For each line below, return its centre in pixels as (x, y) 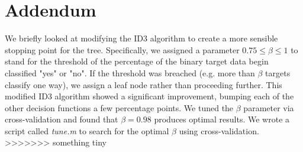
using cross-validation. (219, 130)
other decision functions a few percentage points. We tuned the (119, 107)
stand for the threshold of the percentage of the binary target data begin (137, 61)
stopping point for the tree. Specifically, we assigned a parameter (122, 49)
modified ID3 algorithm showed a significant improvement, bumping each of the (149, 96)
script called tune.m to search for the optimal (87, 130)
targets (278, 72)
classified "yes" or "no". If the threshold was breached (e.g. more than (130, 72)
